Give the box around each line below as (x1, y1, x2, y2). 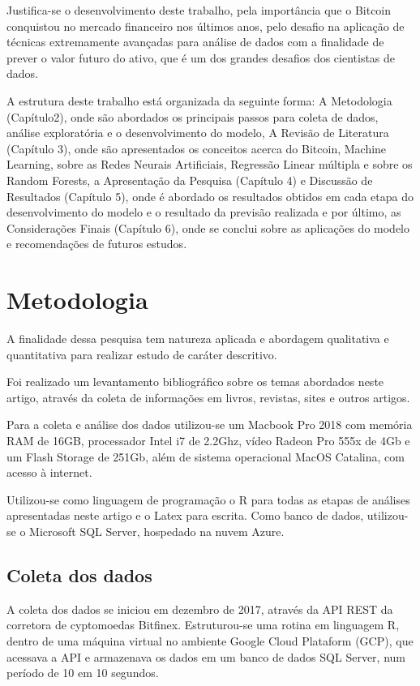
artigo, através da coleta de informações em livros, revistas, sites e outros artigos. (6, 388, 410, 405)
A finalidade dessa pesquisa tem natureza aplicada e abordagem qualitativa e (6, 330, 389, 347)
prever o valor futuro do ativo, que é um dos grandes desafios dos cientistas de (6, 49, 396, 66)
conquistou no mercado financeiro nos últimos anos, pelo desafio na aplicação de (6, 17, 405, 34)
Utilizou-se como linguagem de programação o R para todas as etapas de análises (6, 491, 410, 508)
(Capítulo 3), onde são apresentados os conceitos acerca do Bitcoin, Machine (6, 139, 387, 156)
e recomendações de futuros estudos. (6, 235, 187, 252)
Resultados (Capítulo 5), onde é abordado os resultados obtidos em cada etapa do (6, 187, 414, 204)
